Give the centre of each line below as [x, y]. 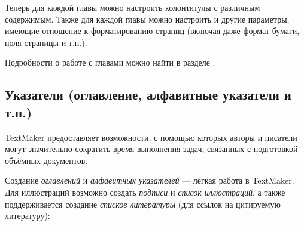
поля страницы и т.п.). [46, 42]
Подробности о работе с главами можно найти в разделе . [110, 62]
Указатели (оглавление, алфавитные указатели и [148, 95]
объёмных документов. [46, 160]
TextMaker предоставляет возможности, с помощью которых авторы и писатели [151, 137]
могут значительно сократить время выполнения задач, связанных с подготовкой [151, 149]
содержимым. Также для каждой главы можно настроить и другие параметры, [147, 19]
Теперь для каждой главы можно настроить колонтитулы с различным [133, 7]
